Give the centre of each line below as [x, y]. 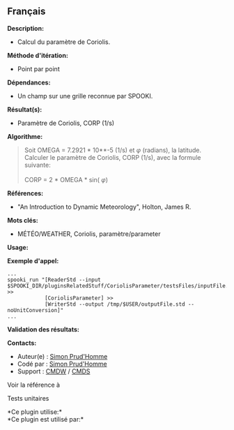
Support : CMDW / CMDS [54, 371]
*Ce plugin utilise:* [35, 412]
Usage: [18, 247]
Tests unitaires [28, 398]
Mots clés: [23, 220]
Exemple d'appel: [33, 260]
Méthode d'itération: [38, 55]
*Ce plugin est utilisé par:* [46, 419]
